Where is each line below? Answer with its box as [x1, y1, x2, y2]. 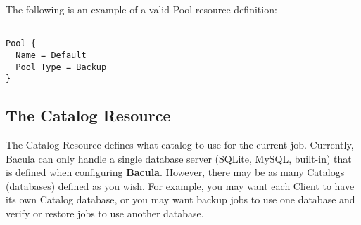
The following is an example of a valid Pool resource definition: [6, 2, 277, 16]
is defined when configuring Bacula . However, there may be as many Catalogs [6, 165, 345, 179]
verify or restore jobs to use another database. [6, 206, 204, 221]
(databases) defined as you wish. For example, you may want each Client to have [6, 178, 355, 193]
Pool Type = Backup [15, 62, 107, 72]
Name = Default [15, 50, 87, 60]
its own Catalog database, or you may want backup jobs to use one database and [6, 192, 355, 207]
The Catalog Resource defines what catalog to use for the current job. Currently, [6, 137, 354, 152]
